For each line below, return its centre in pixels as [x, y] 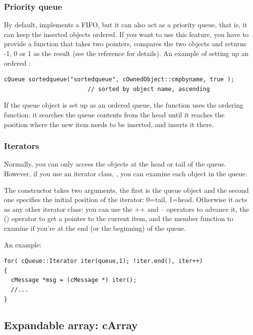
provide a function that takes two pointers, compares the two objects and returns [125, 44]
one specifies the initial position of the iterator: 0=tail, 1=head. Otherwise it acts [126, 199]
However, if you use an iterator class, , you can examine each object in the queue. [126, 173]
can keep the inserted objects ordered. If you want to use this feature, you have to [126, 34]
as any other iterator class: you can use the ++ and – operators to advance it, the [126, 209]
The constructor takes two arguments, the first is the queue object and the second [126, 190]
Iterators [21, 146]
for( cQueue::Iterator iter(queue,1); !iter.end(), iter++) [104, 261]
